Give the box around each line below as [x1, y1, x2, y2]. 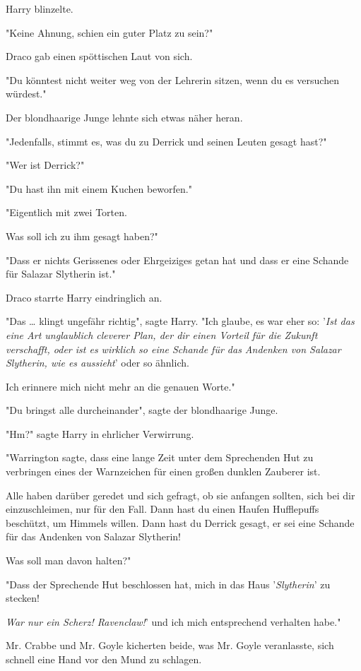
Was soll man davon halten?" [6, 553, 131, 568]
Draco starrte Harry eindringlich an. [6, 290, 162, 304]
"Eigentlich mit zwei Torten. [6, 205, 127, 220]
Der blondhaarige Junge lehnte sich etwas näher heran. [6, 109, 243, 124]
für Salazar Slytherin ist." [6, 266, 116, 281]
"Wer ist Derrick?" [6, 158, 85, 172]
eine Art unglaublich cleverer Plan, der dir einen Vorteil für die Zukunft [6, 327, 318, 342]
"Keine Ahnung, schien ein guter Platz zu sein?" [6, 25, 213, 40]
